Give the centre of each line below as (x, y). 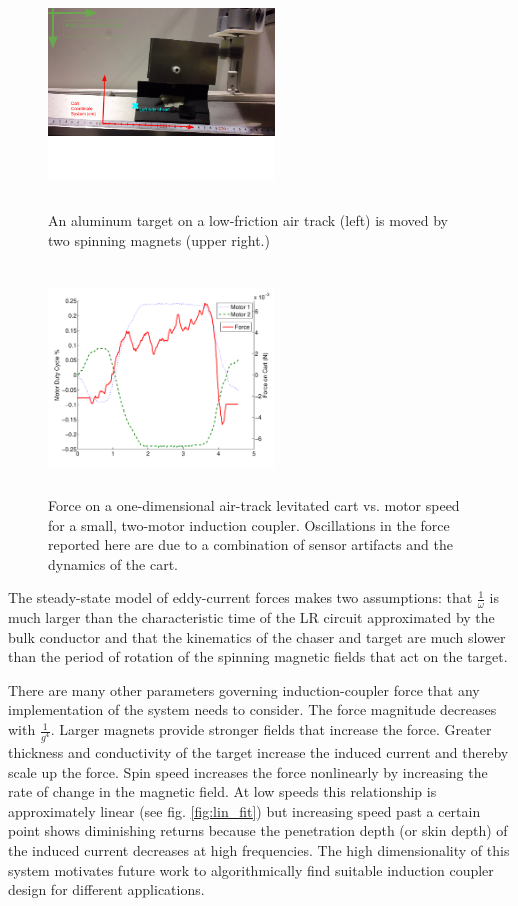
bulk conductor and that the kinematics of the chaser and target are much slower (257, 636)
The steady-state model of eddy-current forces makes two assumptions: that (240, 597)
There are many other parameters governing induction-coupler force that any (244, 689)
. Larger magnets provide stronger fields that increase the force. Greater (271, 729)
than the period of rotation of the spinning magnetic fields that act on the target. (258, 656)
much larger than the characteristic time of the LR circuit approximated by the (251, 617)
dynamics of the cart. (113, 563)
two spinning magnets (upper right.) (159, 239)
